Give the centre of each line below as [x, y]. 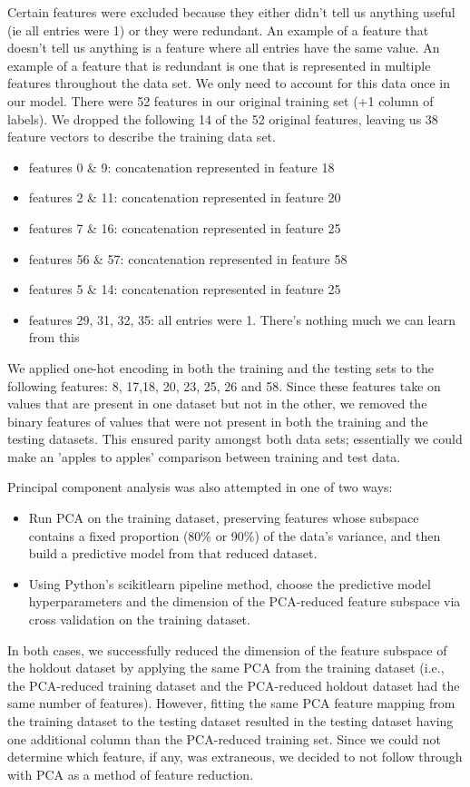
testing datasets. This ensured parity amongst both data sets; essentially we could [235, 439]
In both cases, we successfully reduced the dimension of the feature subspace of [227, 649]
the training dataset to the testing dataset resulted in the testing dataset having [230, 721]
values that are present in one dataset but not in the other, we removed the [217, 403]
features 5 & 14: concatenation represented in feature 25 [185, 289]
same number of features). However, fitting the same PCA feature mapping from [231, 703]
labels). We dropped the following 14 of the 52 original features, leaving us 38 [223, 118]
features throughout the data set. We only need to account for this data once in [229, 83]
